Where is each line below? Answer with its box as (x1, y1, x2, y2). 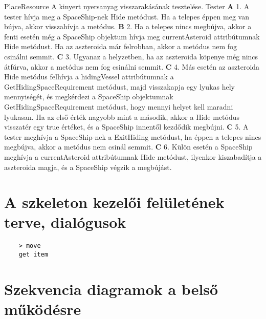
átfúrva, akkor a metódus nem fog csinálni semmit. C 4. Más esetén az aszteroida (4, 61, 260, 72)
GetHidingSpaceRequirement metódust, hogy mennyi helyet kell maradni (4, 101, 233, 112)
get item (18, 251, 48, 259)
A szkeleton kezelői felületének (4, 192, 225, 212)
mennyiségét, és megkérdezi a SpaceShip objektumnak (4, 91, 173, 102)
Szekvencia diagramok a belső (4, 278, 218, 299)
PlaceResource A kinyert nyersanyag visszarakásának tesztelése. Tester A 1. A (4, 1, 250, 11)
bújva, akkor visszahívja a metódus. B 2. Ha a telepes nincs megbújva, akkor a (4, 21, 252, 32)
